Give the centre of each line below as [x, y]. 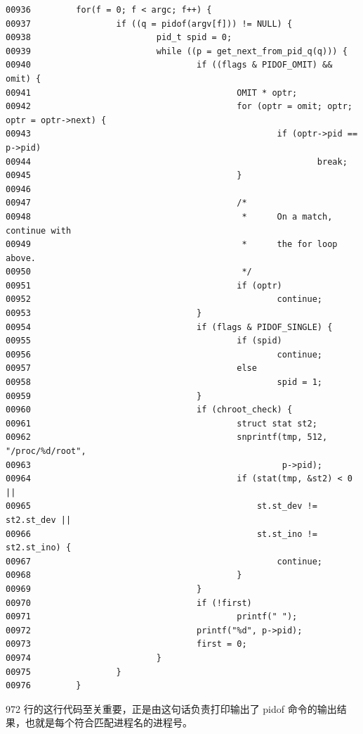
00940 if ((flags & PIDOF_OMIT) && [169, 65]
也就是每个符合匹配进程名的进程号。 [108, 722]
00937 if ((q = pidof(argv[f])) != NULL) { [149, 24]
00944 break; [177, 162]
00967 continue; [164, 561]
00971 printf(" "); [152, 617]
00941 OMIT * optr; [152, 93]
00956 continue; [164, 354]
